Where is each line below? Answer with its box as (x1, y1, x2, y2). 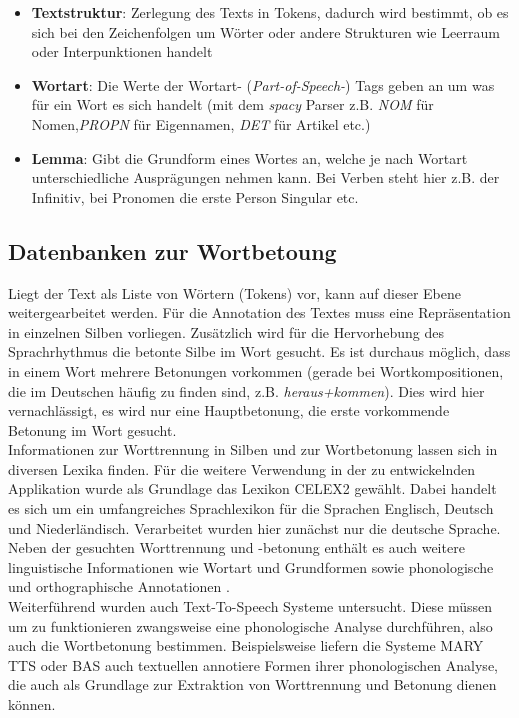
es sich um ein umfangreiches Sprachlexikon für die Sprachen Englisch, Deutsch (8, 498, 494, 519)
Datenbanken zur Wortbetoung (8, 235, 337, 266)
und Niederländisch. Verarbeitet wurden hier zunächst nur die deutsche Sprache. (8, 517, 501, 538)
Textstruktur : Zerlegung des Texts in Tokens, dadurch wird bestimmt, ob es (31, 2, 509, 22)
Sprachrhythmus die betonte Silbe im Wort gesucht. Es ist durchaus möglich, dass (8, 341, 511, 362)
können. (8, 694, 56, 715)
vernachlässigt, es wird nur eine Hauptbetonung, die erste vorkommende (8, 400, 450, 421)
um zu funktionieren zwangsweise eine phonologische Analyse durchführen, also (8, 615, 493, 636)
